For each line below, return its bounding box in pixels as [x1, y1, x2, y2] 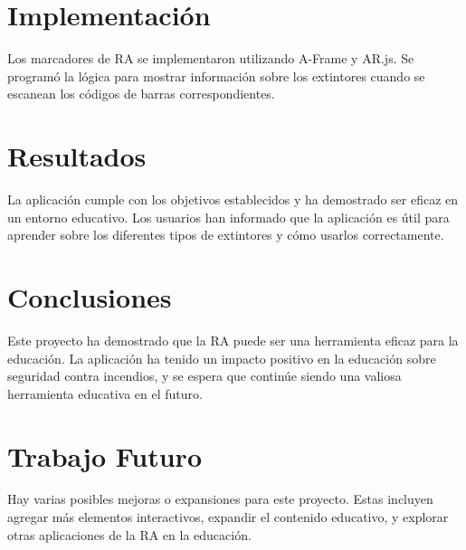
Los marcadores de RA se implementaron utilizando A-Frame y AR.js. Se [7, 49, 414, 68]
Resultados [7, 137, 147, 175]
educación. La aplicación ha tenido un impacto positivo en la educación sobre [7, 348, 436, 367]
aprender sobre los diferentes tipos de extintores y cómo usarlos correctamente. [7, 225, 444, 244]
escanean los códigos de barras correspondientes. [7, 84, 275, 103]
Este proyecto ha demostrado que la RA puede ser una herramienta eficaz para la [7, 330, 459, 349]
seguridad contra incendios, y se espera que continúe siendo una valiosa [7, 366, 402, 385]
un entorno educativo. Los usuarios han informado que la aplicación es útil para [7, 207, 450, 226]
